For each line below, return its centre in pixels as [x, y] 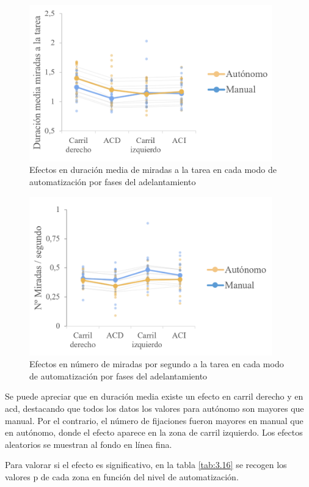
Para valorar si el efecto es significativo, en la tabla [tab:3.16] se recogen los [146, 465]
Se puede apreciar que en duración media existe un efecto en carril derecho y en [154, 396]
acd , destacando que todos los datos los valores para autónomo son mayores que [154, 408]
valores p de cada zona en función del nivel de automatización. [122, 476]
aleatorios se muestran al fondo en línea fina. [89, 444]
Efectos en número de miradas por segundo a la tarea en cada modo [157, 364]
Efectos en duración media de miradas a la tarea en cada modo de [153, 170]
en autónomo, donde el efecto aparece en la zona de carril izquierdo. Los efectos [154, 432]
